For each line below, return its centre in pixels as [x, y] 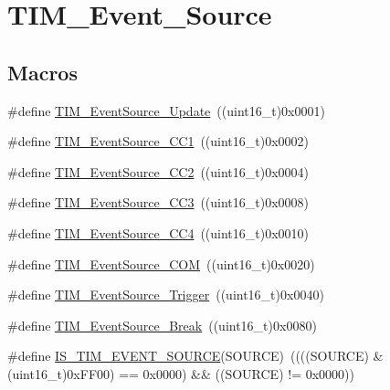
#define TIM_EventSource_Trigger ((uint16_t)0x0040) [166, 295]
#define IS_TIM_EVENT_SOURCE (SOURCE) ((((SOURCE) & [195, 356]
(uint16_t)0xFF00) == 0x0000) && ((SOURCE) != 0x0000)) [181, 373]
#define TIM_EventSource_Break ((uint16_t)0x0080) [162, 325]
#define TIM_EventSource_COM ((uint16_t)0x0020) [161, 264]
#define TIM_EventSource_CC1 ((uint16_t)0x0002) [158, 141]
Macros [42, 72]
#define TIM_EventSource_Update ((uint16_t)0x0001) [166, 110]
